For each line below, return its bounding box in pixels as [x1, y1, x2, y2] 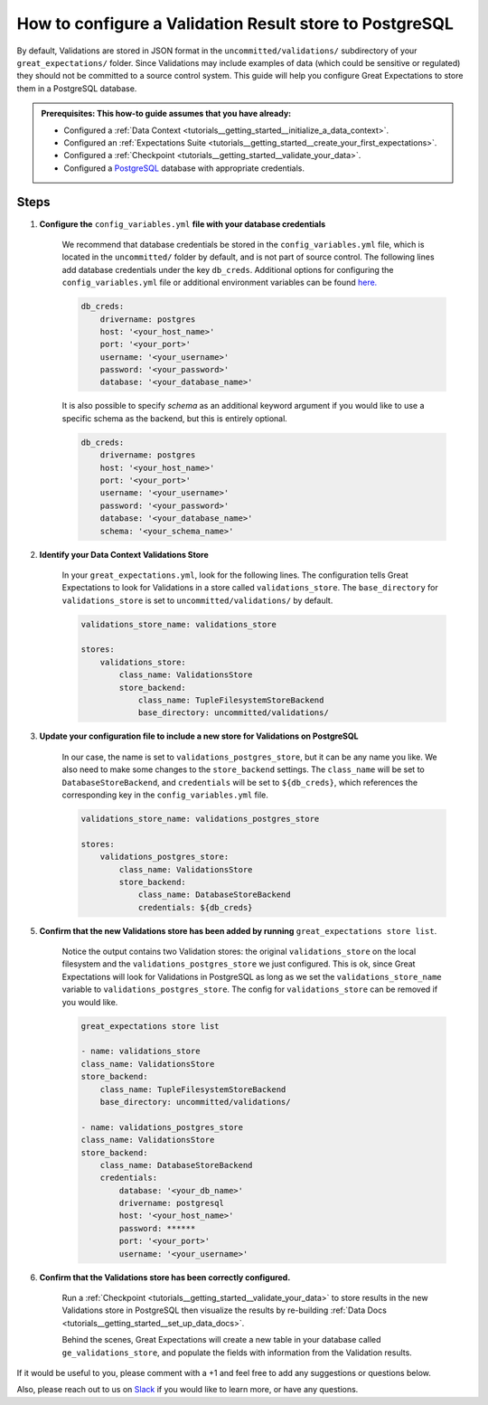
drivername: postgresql [118, 1198, 225, 1209]
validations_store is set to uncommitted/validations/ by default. [61, 595, 333, 606]
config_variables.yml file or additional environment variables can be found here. [61, 277, 378, 288]
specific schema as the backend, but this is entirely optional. [61, 412, 288, 424]
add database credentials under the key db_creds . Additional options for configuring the [61, 264, 394, 275]
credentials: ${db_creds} [137, 902, 253, 912]
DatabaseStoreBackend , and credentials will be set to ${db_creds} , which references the [61, 777, 418, 787]
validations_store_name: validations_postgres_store [80, 814, 320, 824]
